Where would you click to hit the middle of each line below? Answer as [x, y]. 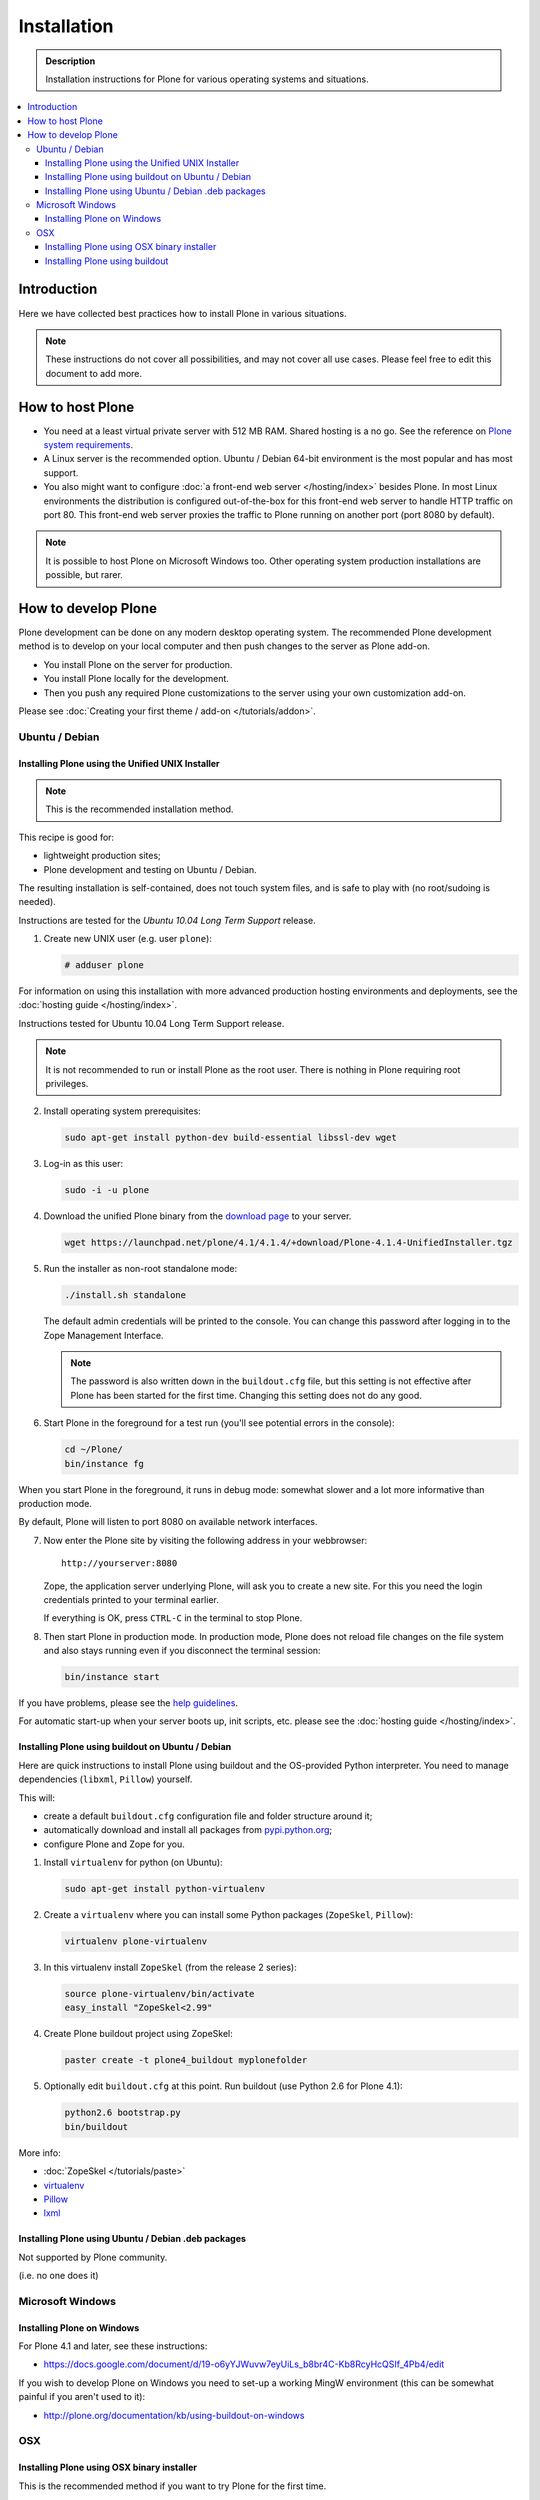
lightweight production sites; [102, 856]
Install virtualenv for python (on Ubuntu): [133, 1862]
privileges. [67, 1083]
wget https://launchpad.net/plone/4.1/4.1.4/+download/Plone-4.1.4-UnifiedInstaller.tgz [289, 1243]
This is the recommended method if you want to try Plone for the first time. [172, 2486]
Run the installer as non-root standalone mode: [140, 1269]
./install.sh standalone [125, 1295]
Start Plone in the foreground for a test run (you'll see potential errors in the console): [219, 1423]
